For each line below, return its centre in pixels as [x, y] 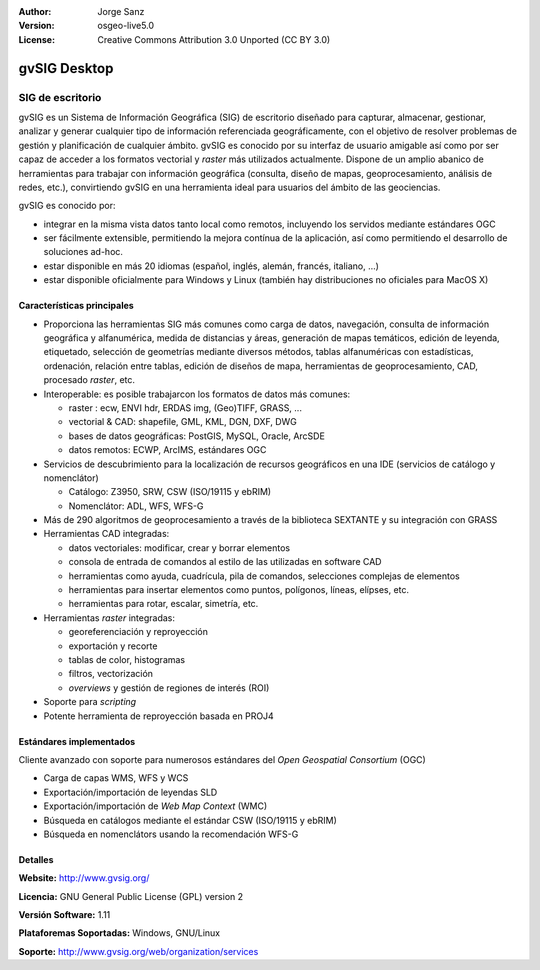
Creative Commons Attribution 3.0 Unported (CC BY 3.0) [214, 39]
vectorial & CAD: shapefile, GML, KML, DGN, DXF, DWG [182, 422]
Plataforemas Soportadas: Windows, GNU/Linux [119, 933]
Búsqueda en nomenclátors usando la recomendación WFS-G [171, 834]
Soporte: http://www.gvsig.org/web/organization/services [138, 951]
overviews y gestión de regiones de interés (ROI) [169, 687]
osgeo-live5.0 [126, 26]
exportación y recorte [113, 646]
